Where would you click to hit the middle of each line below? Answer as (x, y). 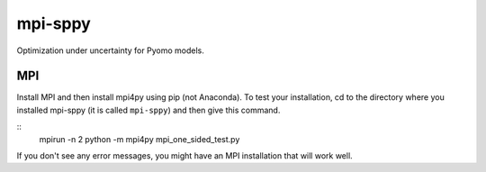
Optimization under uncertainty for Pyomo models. (110, 50)
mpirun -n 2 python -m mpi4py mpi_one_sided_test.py (139, 139)
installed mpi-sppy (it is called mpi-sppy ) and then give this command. (148, 110)
